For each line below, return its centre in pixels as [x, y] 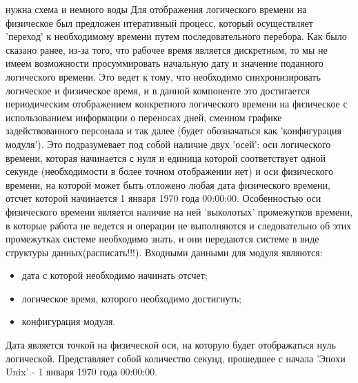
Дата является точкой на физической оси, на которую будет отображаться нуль [171, 345]
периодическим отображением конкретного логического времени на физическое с [177, 104]
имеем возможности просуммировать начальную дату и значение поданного [165, 63]
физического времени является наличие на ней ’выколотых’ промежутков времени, [179, 211]
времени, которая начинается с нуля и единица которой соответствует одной [166, 157]
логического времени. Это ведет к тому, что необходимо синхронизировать [163, 76]
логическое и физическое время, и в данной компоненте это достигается [158, 90]
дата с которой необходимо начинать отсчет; [115, 275]
